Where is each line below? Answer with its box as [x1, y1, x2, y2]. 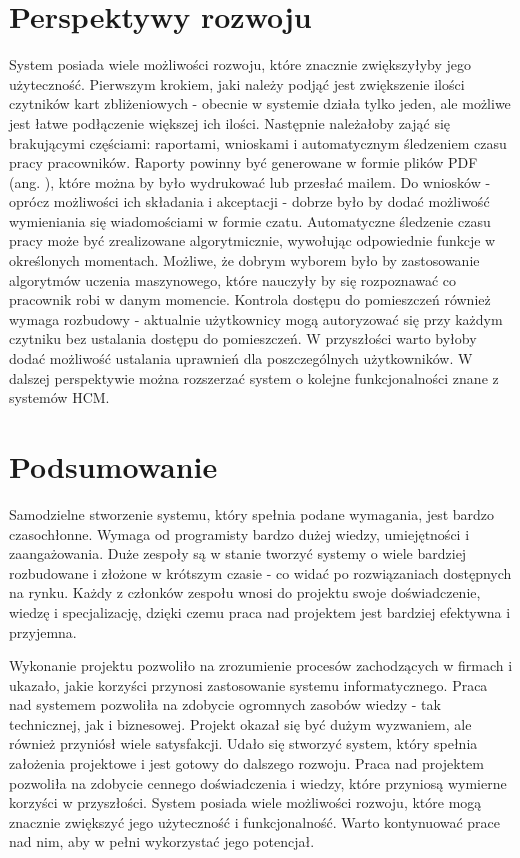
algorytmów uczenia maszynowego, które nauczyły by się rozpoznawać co [9, 269, 457, 290]
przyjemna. [9, 621, 77, 642]
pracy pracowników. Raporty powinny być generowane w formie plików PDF [9, 152, 478, 173]
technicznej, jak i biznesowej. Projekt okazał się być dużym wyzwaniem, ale [9, 713, 472, 734]
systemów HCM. [9, 387, 110, 408]
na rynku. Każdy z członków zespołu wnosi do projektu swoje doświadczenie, [9, 582, 481, 603]
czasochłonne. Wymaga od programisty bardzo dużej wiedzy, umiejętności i [9, 523, 470, 544]
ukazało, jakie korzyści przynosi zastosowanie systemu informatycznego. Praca [9, 674, 488, 695]
